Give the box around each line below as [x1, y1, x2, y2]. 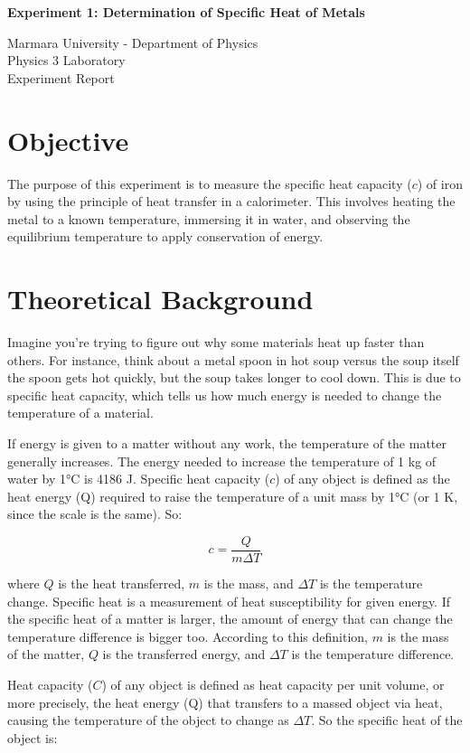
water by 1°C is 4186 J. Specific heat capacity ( [7, 469, 270, 488]
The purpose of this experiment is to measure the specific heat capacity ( [7, 174, 412, 193]
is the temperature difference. [291, 645, 455, 664]
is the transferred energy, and [102, 645, 266, 664]
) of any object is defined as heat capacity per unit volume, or [101, 674, 445, 693]
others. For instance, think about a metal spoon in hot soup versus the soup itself [7, 350, 459, 369]
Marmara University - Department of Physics [7, 33, 258, 52]
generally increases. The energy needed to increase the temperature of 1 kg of [7, 451, 437, 470]
